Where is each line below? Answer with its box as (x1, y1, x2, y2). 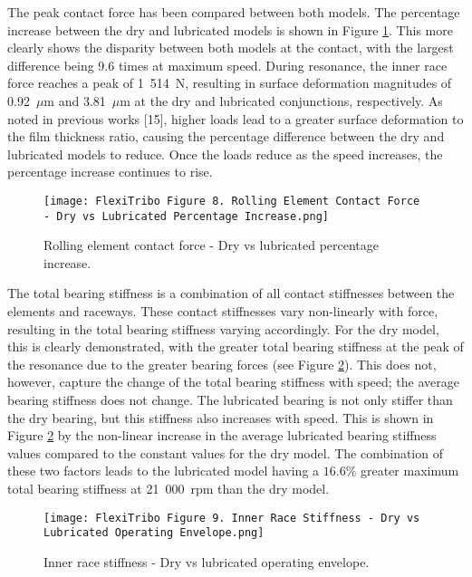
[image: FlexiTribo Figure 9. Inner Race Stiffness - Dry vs (43, 511, 420, 524)
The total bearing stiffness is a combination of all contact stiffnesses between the (7, 284, 455, 303)
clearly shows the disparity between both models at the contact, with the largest (7, 38, 454, 57)
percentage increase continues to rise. (7, 162, 213, 181)
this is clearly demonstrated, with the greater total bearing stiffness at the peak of (7, 337, 464, 356)
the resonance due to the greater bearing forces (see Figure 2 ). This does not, (7, 354, 437, 373)
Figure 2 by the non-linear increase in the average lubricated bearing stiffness (7, 426, 437, 445)
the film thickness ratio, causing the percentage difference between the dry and (7, 127, 445, 146)
